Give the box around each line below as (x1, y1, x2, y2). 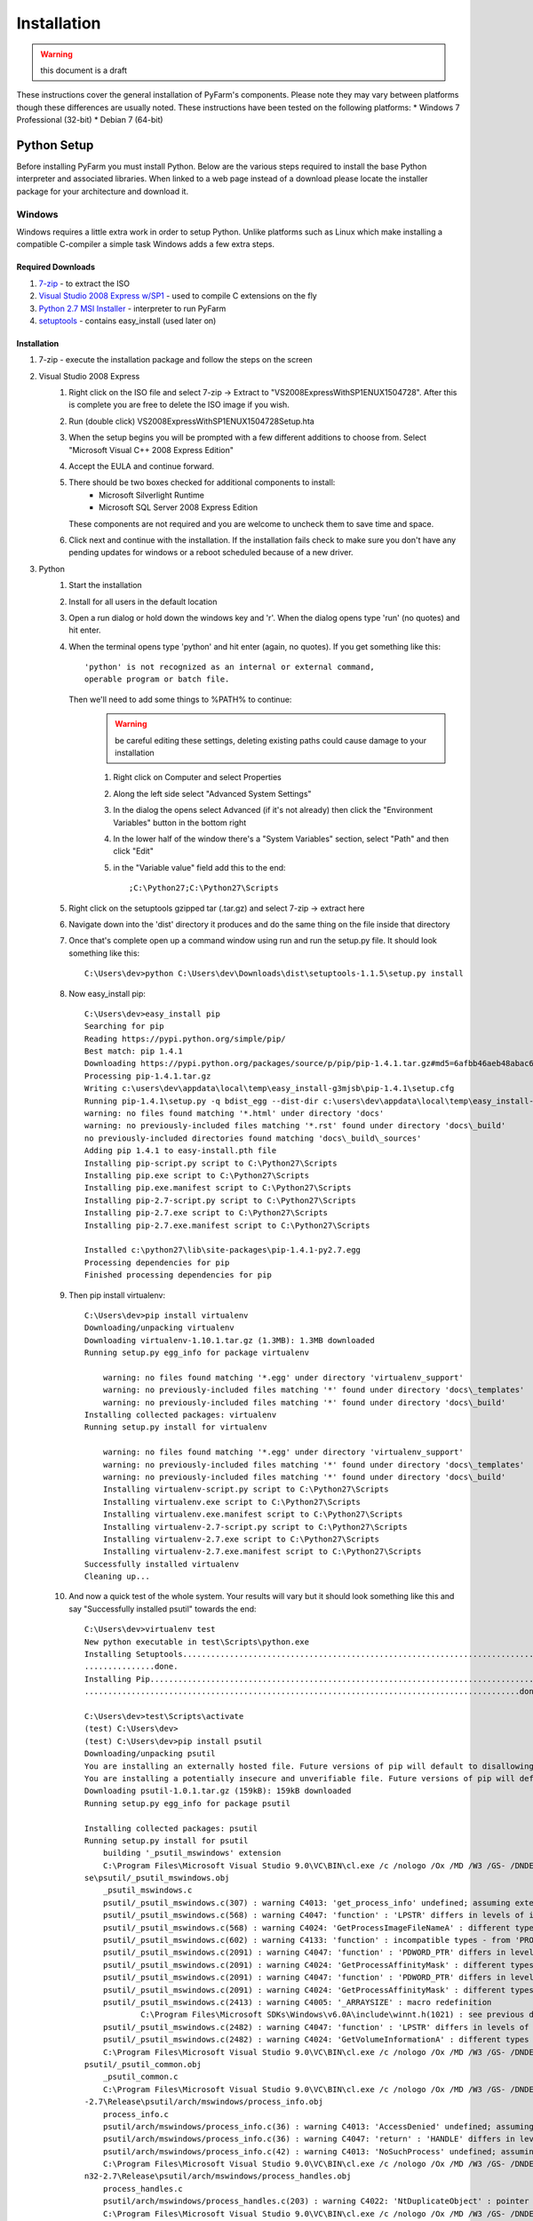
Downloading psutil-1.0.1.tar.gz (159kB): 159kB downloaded (84, 1786, 352, 1796)
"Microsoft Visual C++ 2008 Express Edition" (68, 444, 235, 455)
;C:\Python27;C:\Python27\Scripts (129, 883, 279, 893)
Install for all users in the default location (68, 596, 218, 607)
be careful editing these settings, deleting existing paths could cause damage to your (115, 735, 427, 745)
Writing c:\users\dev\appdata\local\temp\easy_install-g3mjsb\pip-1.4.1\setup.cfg (84, 1084, 455, 1094)
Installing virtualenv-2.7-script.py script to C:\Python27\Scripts (102, 1522, 408, 1532)
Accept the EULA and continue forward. (68, 461, 215, 472)
